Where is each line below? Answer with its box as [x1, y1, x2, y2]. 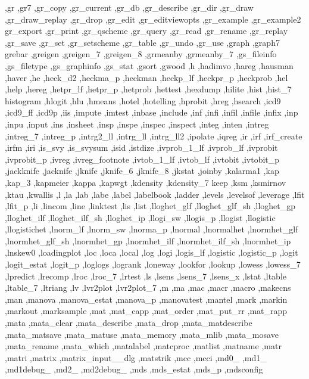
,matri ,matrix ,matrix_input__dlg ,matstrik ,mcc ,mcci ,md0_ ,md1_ [5, 351, 267, 364]
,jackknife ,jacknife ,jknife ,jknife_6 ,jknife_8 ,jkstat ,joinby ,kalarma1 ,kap [5, 164, 279, 177]
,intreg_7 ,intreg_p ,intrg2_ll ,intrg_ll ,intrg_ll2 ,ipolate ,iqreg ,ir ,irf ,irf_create [5, 129, 302, 142]
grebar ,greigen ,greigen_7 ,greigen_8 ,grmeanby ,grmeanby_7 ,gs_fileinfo [5, 48, 277, 60]
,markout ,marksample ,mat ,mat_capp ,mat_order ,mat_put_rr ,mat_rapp [5, 305, 288, 317]
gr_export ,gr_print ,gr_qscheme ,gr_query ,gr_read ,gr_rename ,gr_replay [5, 24, 288, 37]
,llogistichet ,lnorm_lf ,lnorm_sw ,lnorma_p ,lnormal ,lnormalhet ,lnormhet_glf [5, 223, 298, 235]
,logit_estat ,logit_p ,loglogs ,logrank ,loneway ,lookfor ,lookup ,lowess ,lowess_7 [5, 258, 301, 271]
